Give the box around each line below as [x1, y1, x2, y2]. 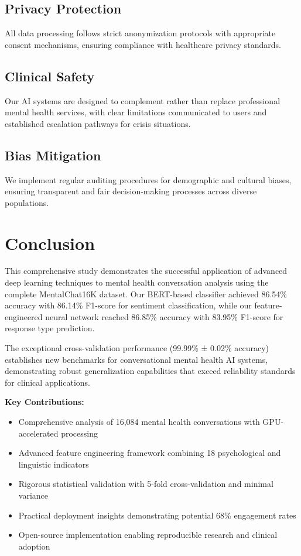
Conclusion [5, 231, 95, 255]
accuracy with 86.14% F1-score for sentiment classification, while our [5, 299, 252, 311]
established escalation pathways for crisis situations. [5, 117, 191, 129]
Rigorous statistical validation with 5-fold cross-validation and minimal [18, 478, 273, 490]
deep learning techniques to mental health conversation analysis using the [5, 276, 269, 289]
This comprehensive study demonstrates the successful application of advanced [5, 265, 288, 277]
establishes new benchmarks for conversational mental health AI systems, [5, 353, 268, 365]
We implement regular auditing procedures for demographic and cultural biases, [5, 173, 292, 186]
